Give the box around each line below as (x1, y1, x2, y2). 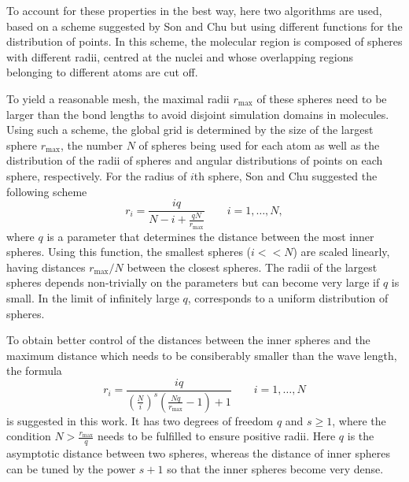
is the (347, 428, 374, 444)
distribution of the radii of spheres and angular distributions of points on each (6, 152, 383, 169)
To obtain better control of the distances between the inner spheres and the (6, 332, 370, 348)
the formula (6, 362, 62, 379)
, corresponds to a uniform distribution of (187, 289, 389, 306)
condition (6, 428, 51, 444)
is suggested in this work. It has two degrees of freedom (6, 412, 274, 428)
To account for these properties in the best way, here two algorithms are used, (6, 2, 382, 18)
